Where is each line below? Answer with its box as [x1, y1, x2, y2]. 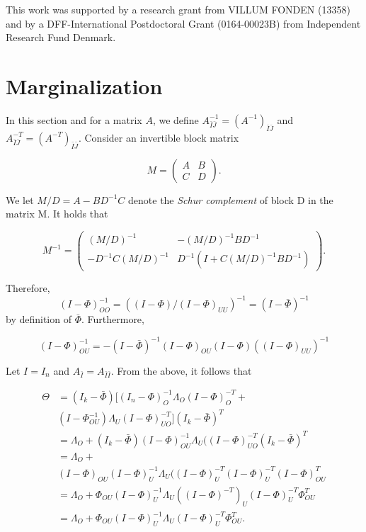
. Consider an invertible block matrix [78, 130, 239, 145]
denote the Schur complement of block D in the [128, 192, 333, 207]
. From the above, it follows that [110, 363, 252, 378]
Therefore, [6, 281, 50, 295]
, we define [152, 112, 199, 127]
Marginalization [6, 71, 163, 100]
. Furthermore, [81, 312, 144, 327]
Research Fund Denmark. [6, 30, 116, 45]
